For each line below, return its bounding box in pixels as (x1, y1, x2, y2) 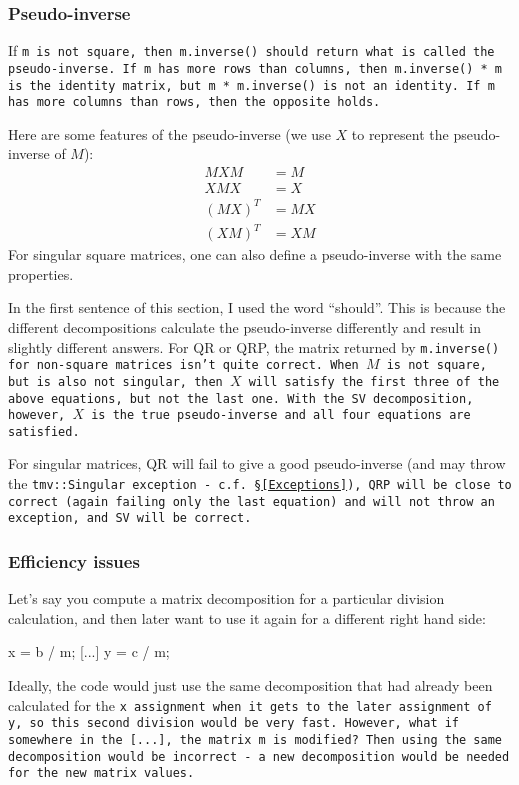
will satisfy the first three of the (248, 374, 500, 389)
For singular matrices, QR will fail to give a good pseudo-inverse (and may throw (8, 453, 506, 474)
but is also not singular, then (8, 374, 223, 389)
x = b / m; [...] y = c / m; (8, 641, 170, 662)
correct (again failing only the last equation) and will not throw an (8, 494, 495, 509)
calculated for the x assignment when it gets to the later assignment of (8, 694, 492, 715)
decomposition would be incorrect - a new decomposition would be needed (8, 749, 510, 764)
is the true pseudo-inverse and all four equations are (91, 408, 471, 423)
